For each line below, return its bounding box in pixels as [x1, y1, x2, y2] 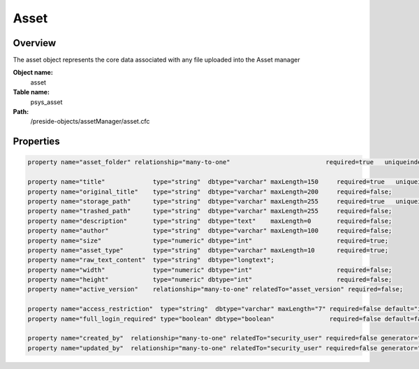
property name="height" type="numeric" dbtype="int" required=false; [27, 276, 392, 284]
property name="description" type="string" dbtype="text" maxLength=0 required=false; [27, 217, 392, 225]
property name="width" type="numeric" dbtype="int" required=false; [27, 266, 392, 274]
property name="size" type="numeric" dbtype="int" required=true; [27, 236, 389, 245]
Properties [13, 136, 60, 147]
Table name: [13, 88, 50, 96]
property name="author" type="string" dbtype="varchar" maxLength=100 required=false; [27, 227, 392, 235]
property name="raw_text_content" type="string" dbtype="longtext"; [27, 256, 275, 264]
